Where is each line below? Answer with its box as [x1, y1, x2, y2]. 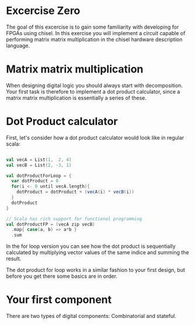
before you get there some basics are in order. [6, 273, 118, 280]
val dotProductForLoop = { [6, 172, 72, 179]
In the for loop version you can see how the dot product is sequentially [6, 243, 176, 250]
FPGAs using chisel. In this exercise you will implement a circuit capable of [6, 29, 186, 36]
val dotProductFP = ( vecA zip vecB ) [6, 221, 95, 227]
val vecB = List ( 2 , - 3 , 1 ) [6, 162, 72, 168]
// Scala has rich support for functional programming [6, 216, 142, 222]
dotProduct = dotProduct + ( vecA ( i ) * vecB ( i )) [16, 189, 134, 195]
